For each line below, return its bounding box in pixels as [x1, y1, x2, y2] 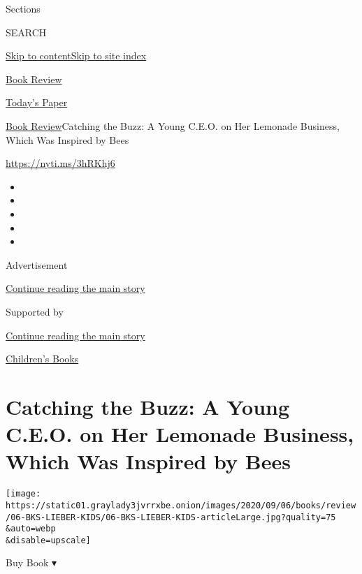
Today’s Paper [6, 95, 68, 110]
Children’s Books [6, 351, 79, 366]
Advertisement [6, 257, 68, 272]
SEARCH [6, 24, 47, 39]
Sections [6, 1, 41, 15]
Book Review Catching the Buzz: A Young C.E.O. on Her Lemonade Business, [6, 118, 340, 133]
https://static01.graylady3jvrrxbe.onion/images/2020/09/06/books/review [6, 500, 356, 510]
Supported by [6, 304, 64, 318]
